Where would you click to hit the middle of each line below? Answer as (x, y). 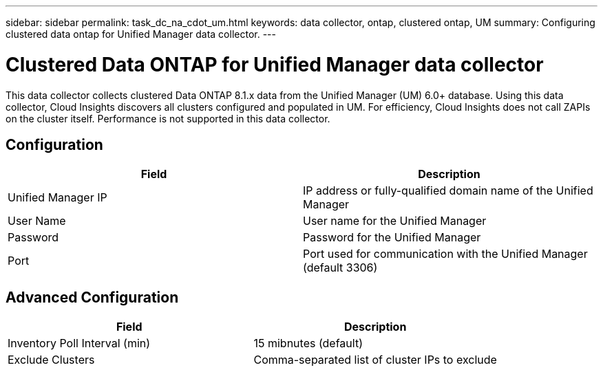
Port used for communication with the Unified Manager (445, 254)
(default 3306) (340, 268)
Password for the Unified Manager (392, 238)
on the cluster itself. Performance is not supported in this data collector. (168, 118)
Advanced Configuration (92, 297)
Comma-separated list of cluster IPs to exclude (375, 360)
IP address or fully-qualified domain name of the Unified (448, 191)
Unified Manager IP (57, 198)
